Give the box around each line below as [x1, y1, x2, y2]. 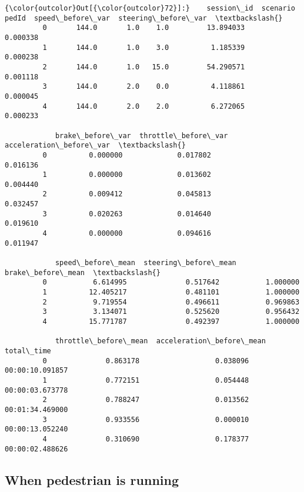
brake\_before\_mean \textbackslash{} [5, 268, 161, 277]
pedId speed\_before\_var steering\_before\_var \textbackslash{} [5, 14, 283, 22]
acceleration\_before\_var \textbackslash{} [5, 141, 186, 150]
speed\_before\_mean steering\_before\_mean [55, 259, 236, 267]
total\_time [5, 346, 51, 355]
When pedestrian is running [5, 470, 179, 488]
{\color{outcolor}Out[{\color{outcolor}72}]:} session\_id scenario [5, 4, 295, 12]
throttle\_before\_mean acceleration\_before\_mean [55, 337, 266, 346]
